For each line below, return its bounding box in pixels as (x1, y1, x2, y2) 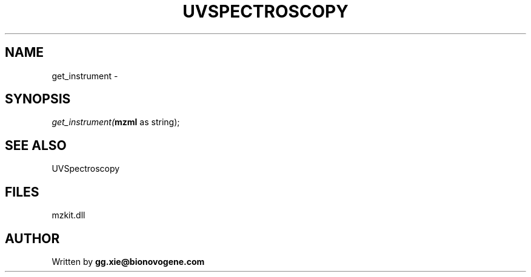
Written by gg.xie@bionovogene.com (52, 256, 205, 267)
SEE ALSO (5, 137, 67, 153)
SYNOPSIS (5, 91, 71, 107)
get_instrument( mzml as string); (52, 117, 180, 128)
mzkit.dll (52, 210, 85, 221)
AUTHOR (5, 230, 60, 246)
